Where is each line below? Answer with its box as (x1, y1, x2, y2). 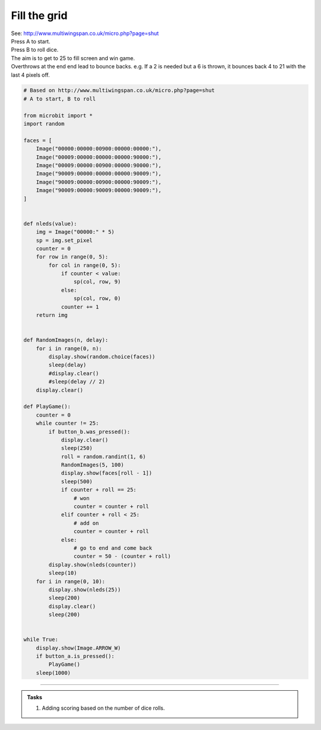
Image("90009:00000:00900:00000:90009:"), (36, 178, 162, 185)
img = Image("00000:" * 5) (36, 229, 115, 235)
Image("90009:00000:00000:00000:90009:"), (36, 170, 162, 177)
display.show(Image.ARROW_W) (36, 644, 121, 651)
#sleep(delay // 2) (48, 378, 105, 385)
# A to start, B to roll (23, 95, 96, 102)
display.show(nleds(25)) (48, 586, 121, 593)
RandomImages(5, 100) (61, 461, 124, 468)
